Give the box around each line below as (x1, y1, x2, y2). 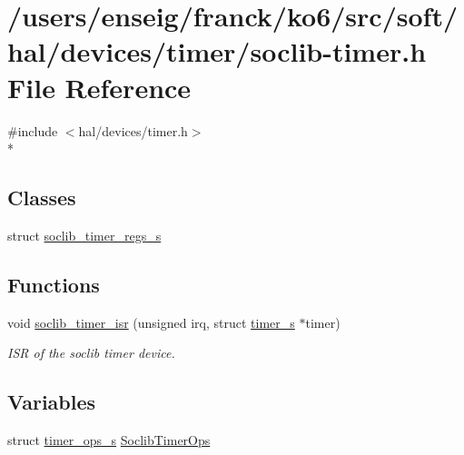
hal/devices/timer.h (78, 121, 188, 140)
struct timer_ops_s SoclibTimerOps (7, 430, 211, 450)
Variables (7, 388, 96, 416)
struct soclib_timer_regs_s (7, 225, 162, 244)
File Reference (7, 68, 192, 105)
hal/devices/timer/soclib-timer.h (7, 33, 427, 70)
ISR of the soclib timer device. (7, 343, 175, 362)
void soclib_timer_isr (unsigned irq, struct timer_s (7, 312, 295, 331)
